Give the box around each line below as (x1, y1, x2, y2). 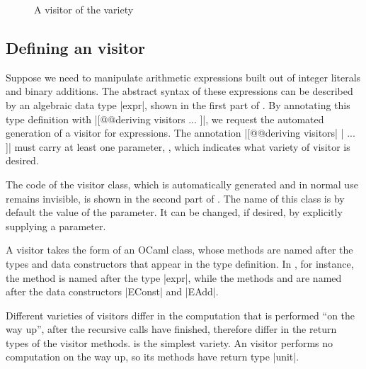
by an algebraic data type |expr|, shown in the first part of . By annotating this (6, 97, 350, 112)
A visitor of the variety (34, 2, 134, 16)
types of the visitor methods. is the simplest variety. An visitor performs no (6, 335, 333, 350)
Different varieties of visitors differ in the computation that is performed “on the (6, 307, 355, 322)
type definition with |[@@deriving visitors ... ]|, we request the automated (6, 111, 324, 126)
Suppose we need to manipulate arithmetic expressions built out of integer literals (6, 69, 361, 84)
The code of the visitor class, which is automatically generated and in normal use (6, 176, 358, 191)
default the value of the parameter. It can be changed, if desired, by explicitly (6, 205, 343, 220)
